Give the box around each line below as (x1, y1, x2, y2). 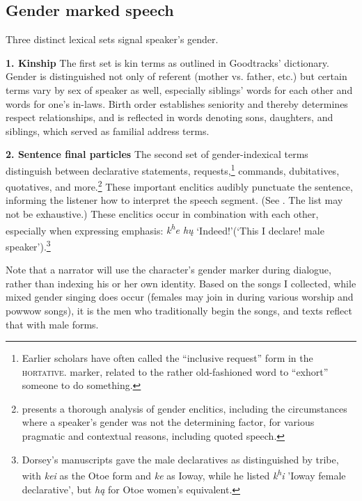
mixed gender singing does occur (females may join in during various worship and (6, 289, 354, 304)
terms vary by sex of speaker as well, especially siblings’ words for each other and (6, 82, 353, 97)
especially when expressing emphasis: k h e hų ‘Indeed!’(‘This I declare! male (6, 221, 324, 237)
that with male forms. (6, 317, 99, 331)
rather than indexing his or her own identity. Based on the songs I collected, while (6, 276, 356, 290)
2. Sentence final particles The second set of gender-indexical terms (6, 147, 308, 161)
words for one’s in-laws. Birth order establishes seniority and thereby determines (6, 96, 348, 111)
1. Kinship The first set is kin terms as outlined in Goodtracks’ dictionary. (6, 55, 329, 70)
